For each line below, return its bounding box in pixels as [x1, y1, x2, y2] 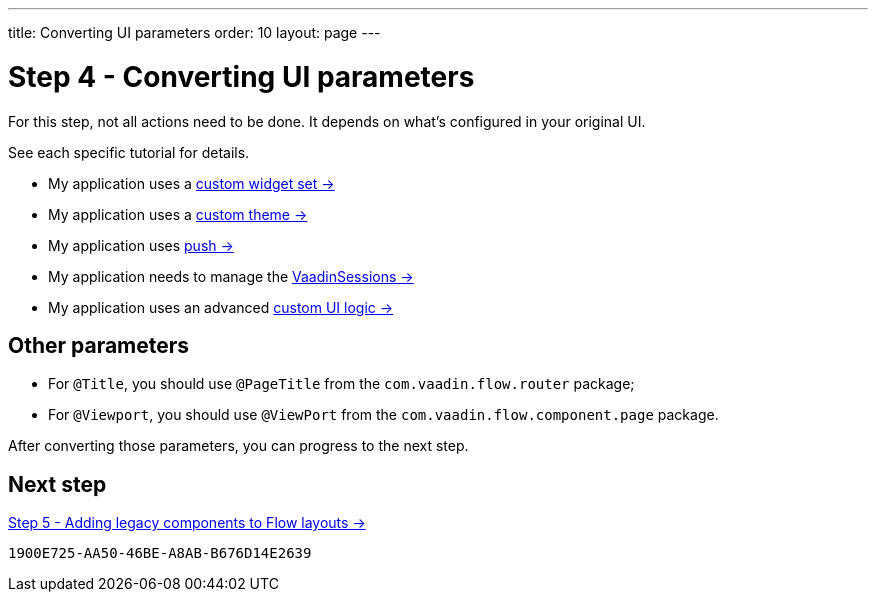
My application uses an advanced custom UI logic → [48, 298, 394, 316]
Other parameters [8, 332, 190, 358]
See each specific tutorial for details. [8, 143, 250, 161]
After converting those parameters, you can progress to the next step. [8, 437, 469, 455]
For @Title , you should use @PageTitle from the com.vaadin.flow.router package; [48, 375, 635, 393]
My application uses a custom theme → [48, 205, 308, 223]
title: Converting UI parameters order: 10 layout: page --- [8, 24, 381, 41]
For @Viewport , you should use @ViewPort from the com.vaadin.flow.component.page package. [48, 406, 719, 424]
